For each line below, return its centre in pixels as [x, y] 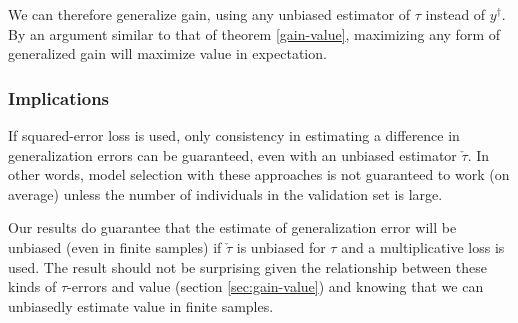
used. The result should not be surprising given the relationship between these [248, 266]
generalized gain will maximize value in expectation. [167, 53]
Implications [59, 97]
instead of [455, 14]
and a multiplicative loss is [423, 246]
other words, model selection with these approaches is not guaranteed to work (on [259, 174]
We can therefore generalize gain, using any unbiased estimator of [209, 14]
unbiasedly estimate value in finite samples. [141, 305]
